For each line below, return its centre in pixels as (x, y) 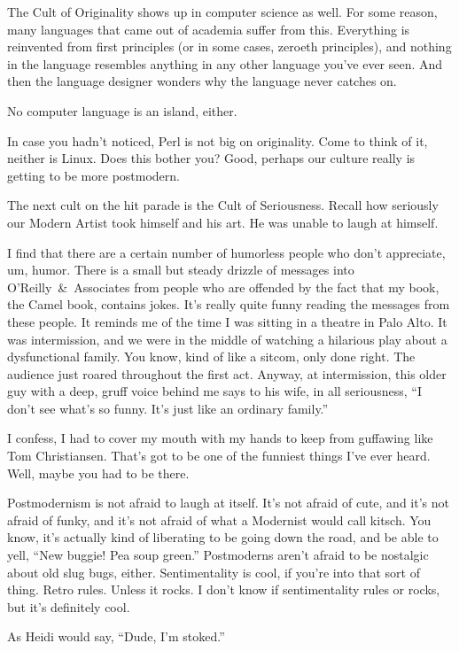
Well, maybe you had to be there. (98, 473)
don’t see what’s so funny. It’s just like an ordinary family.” (168, 408)
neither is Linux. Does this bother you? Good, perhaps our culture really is (211, 158)
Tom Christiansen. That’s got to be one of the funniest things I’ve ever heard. (219, 456)
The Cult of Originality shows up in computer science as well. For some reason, (222, 12)
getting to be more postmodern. (93, 175)
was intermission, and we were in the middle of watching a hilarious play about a (227, 339)
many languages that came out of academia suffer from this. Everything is (209, 29)
